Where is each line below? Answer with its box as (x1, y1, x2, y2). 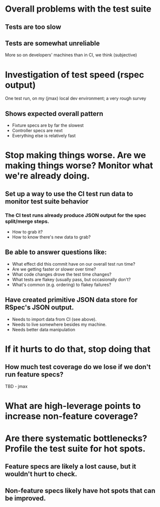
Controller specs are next (12, 128, 63, 134)
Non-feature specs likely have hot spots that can (5, 487, 156, 495)
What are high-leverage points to (5, 400, 141, 411)
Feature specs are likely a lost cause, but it (5, 462, 137, 471)
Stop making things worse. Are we (5, 150, 146, 161)
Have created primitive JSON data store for (5, 296, 138, 304)
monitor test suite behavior (5, 197, 89, 205)
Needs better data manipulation (12, 326, 76, 332)
